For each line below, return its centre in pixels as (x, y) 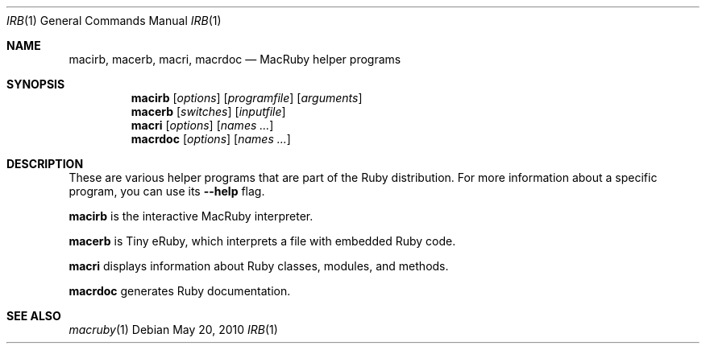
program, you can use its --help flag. (167, 191)
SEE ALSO (34, 316)
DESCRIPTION (45, 164)
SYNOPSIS (36, 84)
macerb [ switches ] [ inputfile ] (208, 111)
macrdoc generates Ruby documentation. (180, 291)
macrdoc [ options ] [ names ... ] (211, 139)
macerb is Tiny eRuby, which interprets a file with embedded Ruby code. (262, 241)
